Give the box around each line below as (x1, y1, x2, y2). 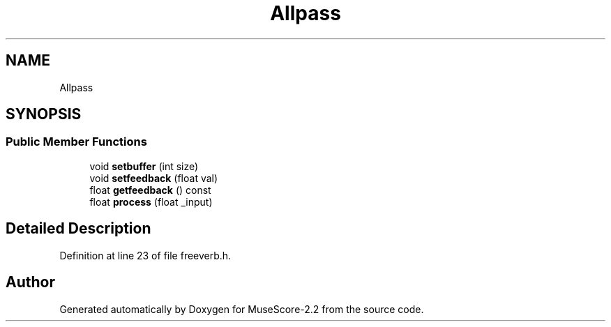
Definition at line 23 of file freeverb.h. (59, 249, 232, 261)
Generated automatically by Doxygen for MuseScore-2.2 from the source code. (59, 303, 424, 315)
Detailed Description (6, 220, 151, 238)
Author (6, 273, 55, 291)
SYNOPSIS (6, 105, 82, 123)
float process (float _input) (89, 195, 213, 208)
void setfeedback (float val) (89, 172, 218, 184)
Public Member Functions (6, 135, 147, 149)
